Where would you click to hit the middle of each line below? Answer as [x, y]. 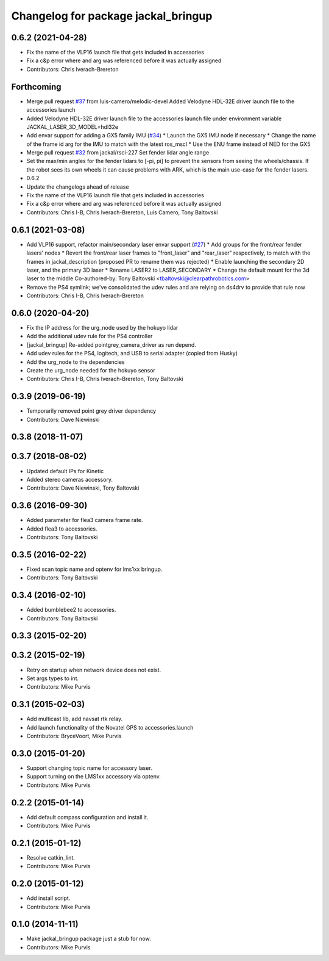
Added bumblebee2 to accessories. [71, 610]
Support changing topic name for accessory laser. [89, 768]
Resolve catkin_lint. [51, 857]
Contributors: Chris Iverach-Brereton [73, 69]
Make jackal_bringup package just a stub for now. [89, 939]
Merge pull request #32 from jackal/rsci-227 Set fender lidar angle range [118, 153]
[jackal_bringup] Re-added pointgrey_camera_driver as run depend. [111, 344]
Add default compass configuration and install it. [87, 817]
